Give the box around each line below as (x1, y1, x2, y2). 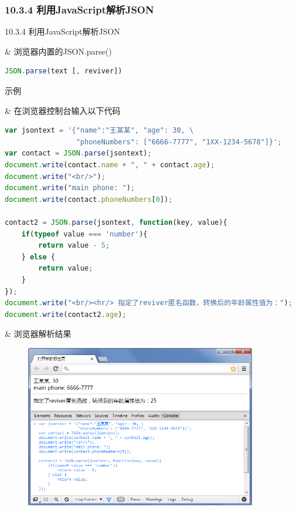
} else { (21, 252, 55, 261)
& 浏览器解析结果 (5, 327, 72, 340)
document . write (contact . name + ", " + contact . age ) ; (5, 160, 215, 169)
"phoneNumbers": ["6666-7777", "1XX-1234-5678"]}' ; (76, 137, 282, 146)
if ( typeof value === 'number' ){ (21, 229, 148, 238)
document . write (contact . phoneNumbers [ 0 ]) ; (5, 195, 173, 204)
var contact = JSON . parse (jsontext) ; (5, 149, 152, 158)
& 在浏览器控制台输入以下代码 (5, 104, 121, 116)
